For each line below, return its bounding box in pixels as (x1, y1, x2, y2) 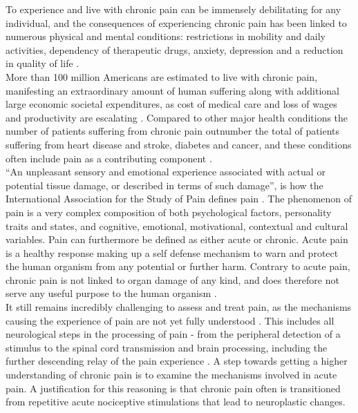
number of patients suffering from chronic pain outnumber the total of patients (6, 124, 340, 138)
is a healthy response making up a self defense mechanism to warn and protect (6, 245, 339, 260)
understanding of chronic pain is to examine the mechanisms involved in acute (6, 367, 337, 382)
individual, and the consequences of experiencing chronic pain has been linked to (6, 15, 347, 30)
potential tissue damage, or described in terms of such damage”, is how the (6, 177, 323, 192)
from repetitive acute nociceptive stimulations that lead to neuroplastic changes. (6, 394, 346, 409)
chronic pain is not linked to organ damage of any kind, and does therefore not (6, 272, 339, 287)
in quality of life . (6, 56, 79, 70)
